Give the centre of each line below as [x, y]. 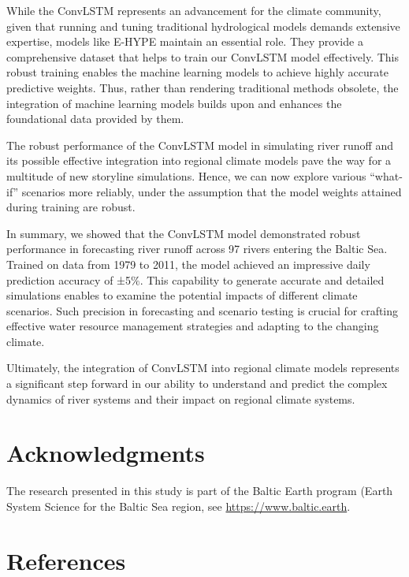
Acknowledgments [106, 453]
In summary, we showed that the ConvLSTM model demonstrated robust [184, 233]
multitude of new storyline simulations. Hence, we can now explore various [186, 175]
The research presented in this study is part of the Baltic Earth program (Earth [200, 491]
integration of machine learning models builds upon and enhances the [174, 103]
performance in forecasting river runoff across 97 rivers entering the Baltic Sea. [197, 249]
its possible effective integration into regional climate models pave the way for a [199, 160]
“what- [386, 175]
